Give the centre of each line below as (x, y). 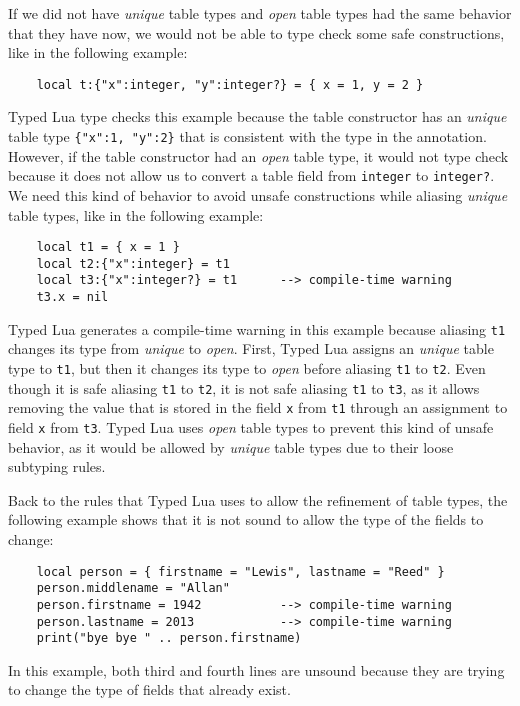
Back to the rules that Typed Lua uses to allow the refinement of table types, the (258, 499)
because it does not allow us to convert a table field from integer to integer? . (251, 175)
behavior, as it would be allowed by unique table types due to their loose (231, 446)
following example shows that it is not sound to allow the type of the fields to (246, 519)
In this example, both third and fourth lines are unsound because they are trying (256, 669)
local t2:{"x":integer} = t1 (133, 263)
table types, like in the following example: (136, 214)
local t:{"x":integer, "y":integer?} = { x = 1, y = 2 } (230, 84)
